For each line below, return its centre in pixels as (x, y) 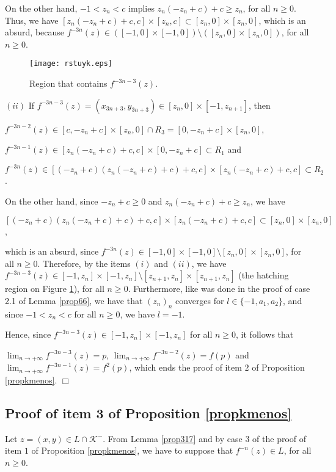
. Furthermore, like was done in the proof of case (219, 289)
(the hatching (264, 275)
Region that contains (68, 83)
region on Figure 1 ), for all (55, 289)
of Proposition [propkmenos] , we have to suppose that (132, 450)
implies (141, 8)
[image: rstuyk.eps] (71, 64)
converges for (200, 300)
